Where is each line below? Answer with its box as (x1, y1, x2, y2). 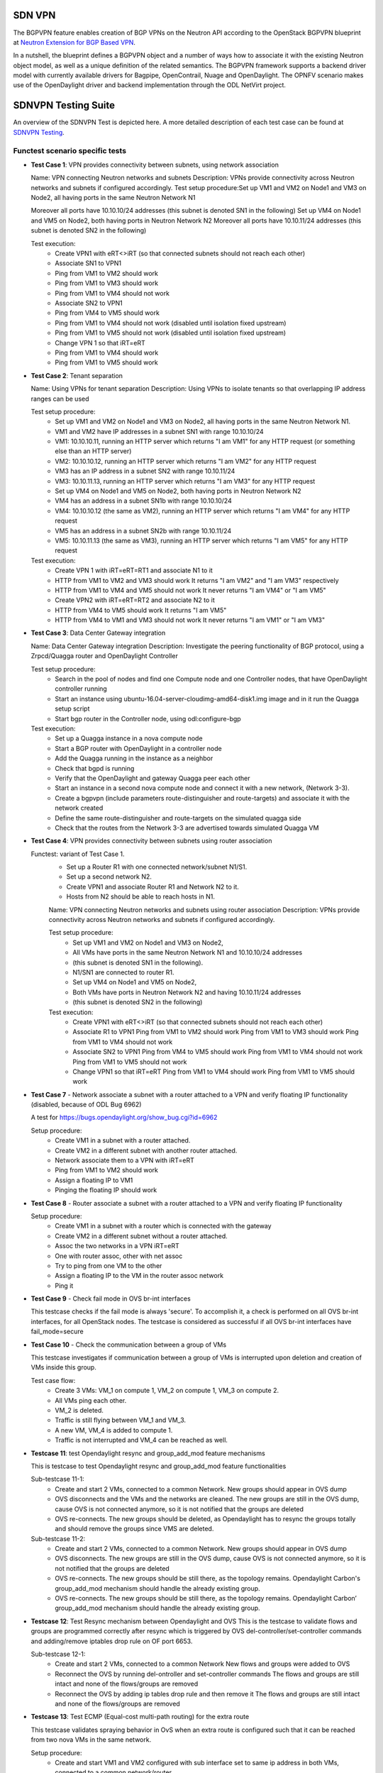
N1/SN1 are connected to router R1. (72, 968, 174, 977)
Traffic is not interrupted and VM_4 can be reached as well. (55, 1436, 228, 1445)
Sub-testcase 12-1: (30, 1650, 86, 1658)
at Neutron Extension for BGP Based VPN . (13, 38, 136, 46)
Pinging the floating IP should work (55, 1186, 157, 1194)
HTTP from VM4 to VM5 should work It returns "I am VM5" (55, 606, 227, 614)
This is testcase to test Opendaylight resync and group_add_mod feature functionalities (30, 1462, 287, 1470)
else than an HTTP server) (55, 447, 132, 455)
